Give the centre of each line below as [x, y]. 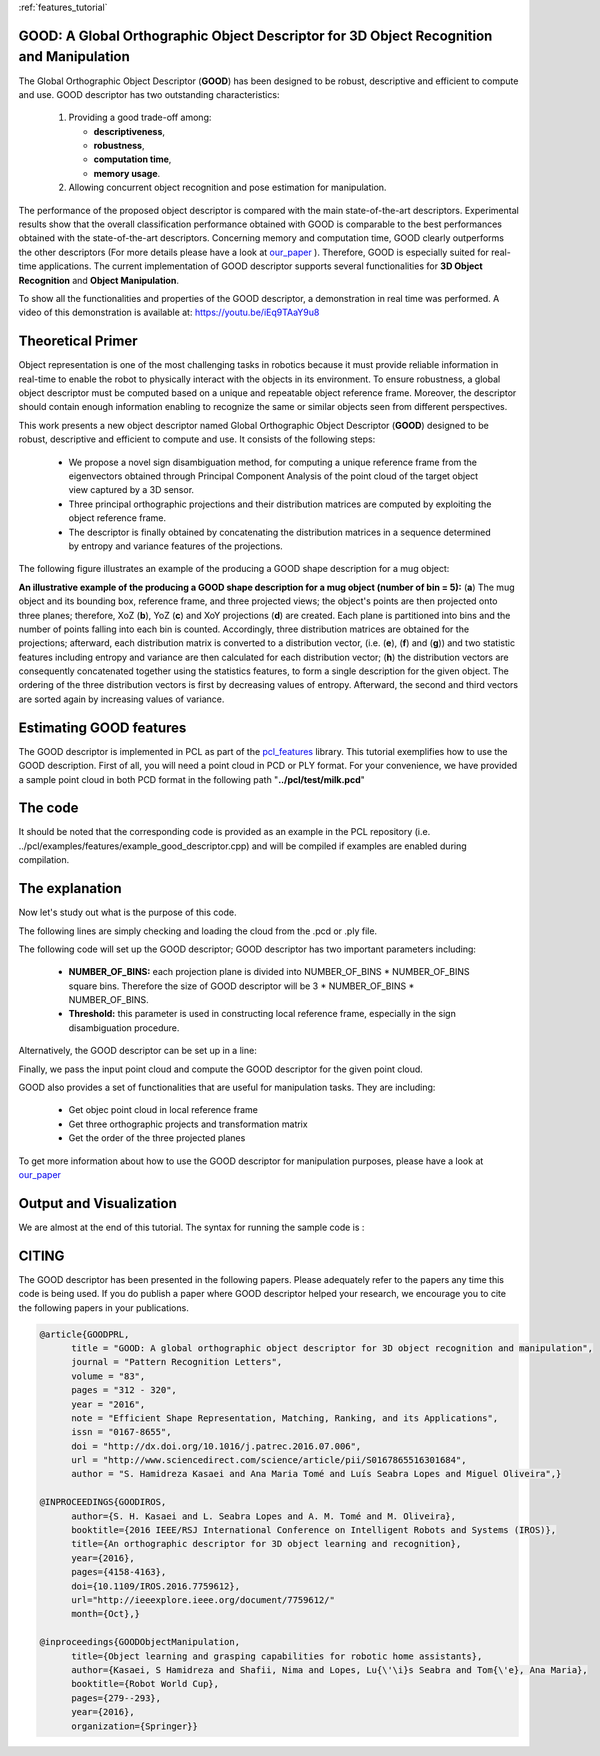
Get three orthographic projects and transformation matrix [188, 1124]
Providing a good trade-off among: [140, 117]
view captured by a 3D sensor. [131, 490]
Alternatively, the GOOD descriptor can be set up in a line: [137, 1051]
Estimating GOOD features [102, 727]
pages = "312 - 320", [124, 1390]
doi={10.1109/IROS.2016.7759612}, [155, 1586]
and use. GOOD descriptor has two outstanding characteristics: [149, 94]
